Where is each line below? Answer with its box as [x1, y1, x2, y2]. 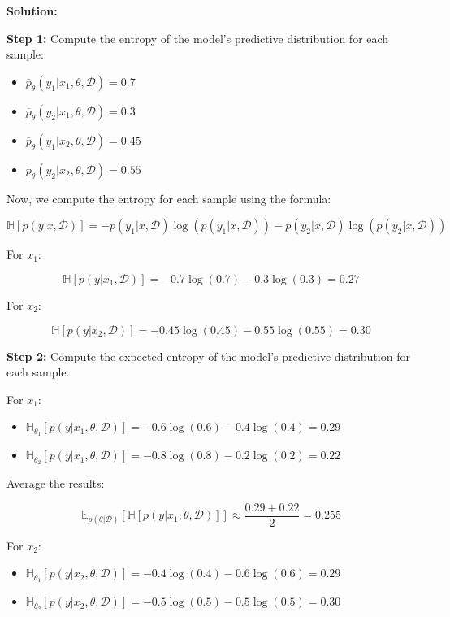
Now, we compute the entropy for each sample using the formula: [6, 189, 331, 206]
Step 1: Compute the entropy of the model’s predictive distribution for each [6, 29, 389, 46]
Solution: [6, 2, 58, 19]
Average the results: [6, 475, 105, 492]
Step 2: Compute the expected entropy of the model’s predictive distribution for [6, 347, 410, 364]
